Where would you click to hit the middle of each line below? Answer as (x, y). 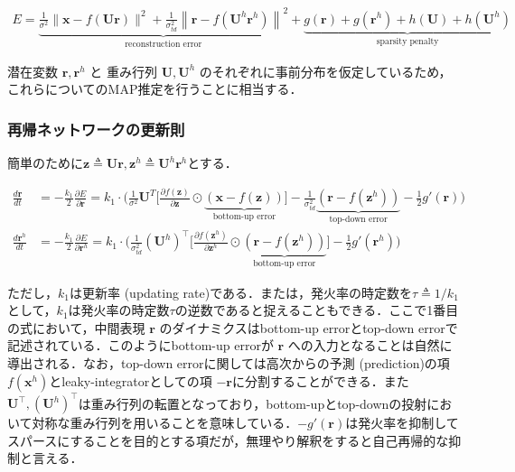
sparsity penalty (407, 42)
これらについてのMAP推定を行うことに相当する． (155, 89)
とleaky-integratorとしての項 (131, 380)
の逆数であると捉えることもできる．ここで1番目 (317, 310)
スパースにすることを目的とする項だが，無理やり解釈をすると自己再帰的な (228, 440)
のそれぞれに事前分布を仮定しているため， (325, 71)
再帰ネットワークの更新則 (96, 129)
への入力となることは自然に (370, 345)
